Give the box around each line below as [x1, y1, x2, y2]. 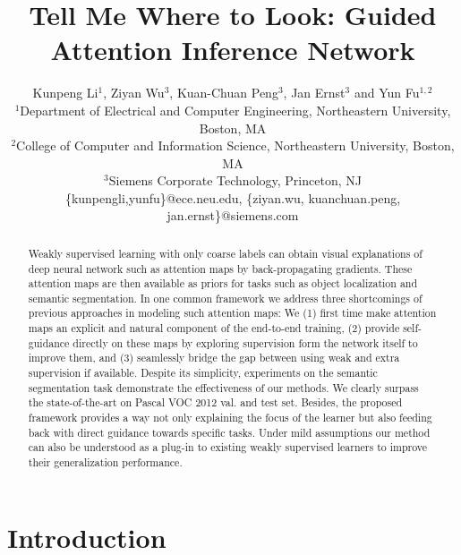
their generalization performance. [28, 455, 183, 470]
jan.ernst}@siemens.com [166, 206, 299, 225]
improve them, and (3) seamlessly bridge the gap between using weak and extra [28, 350, 400, 365]
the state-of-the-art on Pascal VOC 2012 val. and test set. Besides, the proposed [28, 395, 403, 410]
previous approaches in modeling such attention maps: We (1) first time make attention [28, 305, 437, 320]
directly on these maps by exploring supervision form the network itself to [73, 335, 418, 350]
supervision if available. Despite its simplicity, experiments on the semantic [28, 365, 378, 380]
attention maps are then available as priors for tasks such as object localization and [28, 276, 418, 291]
